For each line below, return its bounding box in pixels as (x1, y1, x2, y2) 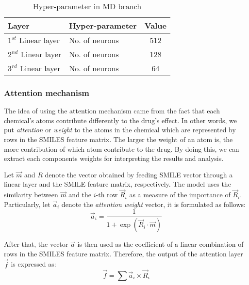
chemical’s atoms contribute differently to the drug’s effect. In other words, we (4, 115, 237, 125)
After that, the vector (4, 239, 68, 249)
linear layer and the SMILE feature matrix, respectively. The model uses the (4, 179, 231, 189)
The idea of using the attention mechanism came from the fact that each (4, 106, 220, 116)
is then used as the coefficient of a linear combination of (77, 239, 244, 249)
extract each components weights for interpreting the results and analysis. (4, 153, 224, 163)
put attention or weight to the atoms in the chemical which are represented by (4, 125, 236, 135)
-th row (96, 190, 118, 200)
